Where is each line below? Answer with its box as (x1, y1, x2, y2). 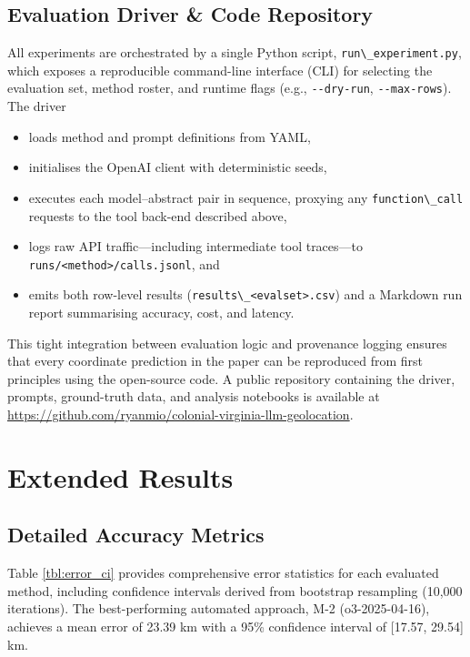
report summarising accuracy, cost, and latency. (28, 303, 295, 322)
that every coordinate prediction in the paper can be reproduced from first (7, 351, 423, 370)
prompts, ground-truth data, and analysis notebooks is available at (7, 387, 380, 406)
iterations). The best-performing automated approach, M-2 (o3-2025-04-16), (7, 599, 430, 618)
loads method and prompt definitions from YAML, (28, 126, 311, 146)
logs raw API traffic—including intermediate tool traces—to (28, 237, 364, 256)
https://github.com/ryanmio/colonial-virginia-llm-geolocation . (7, 405, 354, 424)
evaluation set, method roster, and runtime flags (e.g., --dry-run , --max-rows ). (7, 78, 452, 97)
